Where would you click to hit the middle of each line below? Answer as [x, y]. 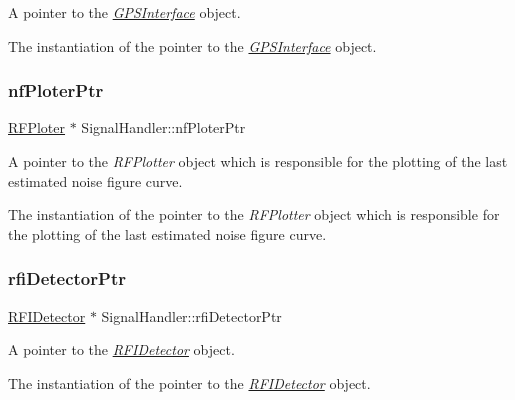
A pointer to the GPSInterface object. [124, 12]
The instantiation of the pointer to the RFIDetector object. [189, 382]
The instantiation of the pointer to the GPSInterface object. [192, 45]
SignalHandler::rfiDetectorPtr [191, 315]
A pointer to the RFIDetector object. [121, 349]
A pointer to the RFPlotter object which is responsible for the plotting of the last [258, 161]
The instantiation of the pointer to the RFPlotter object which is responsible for [254, 214]
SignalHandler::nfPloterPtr [163, 127]
